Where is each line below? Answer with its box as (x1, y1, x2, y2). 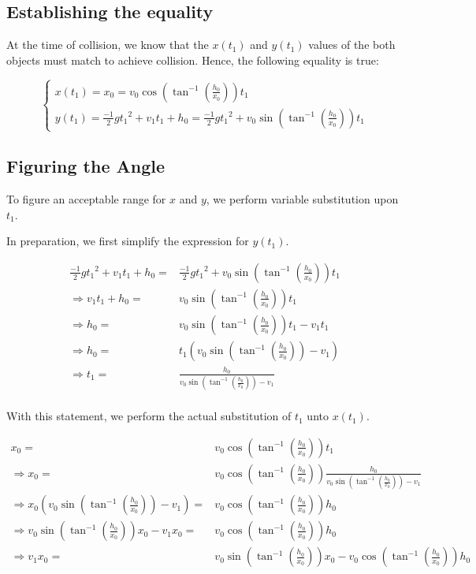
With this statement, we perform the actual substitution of (6, 408, 292, 424)
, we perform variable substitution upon (206, 191, 399, 207)
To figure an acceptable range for (6, 191, 166, 207)
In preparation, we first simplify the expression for (6, 233, 249, 249)
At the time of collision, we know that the (6, 36, 209, 53)
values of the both (308, 36, 396, 53)
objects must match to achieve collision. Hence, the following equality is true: (6, 51, 379, 68)
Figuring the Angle (6, 154, 165, 178)
